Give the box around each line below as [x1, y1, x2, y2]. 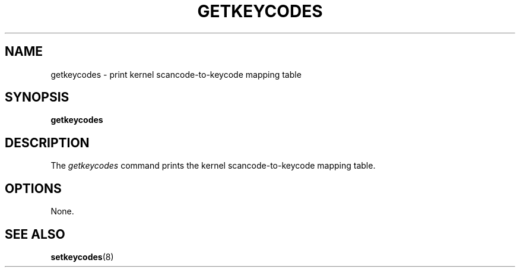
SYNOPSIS [5, 90, 69, 105]
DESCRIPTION [5, 135, 90, 150]
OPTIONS [5, 181, 62, 196]
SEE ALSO [5, 226, 65, 242]
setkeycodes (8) [50, 251, 114, 262]
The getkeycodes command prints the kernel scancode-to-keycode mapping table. [50, 160, 376, 171]
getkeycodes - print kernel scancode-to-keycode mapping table [50, 69, 302, 80]
